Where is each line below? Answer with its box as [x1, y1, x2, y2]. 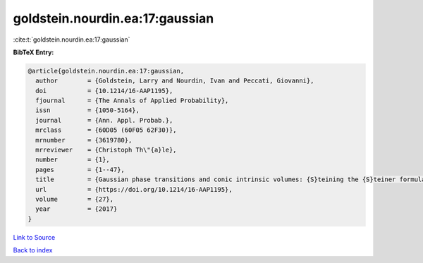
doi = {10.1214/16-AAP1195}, [35, 87, 173, 94]
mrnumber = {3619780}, [35, 136, 133, 144]
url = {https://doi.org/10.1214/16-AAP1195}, [35, 185, 233, 193]
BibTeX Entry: [13, 48, 54, 56]
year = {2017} [35, 205, 118, 213]
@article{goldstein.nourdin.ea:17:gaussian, [27, 67, 185, 75]
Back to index [13, 246, 53, 255]
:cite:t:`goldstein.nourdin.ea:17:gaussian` [13, 35, 130, 44]
